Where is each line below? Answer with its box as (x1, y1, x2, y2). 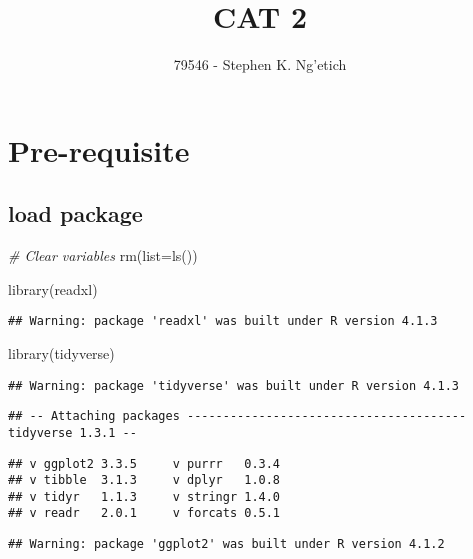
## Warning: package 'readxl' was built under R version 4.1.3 (8, 314, 438, 329)
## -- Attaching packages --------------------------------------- (8, 409, 467, 424)
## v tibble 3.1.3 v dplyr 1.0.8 (8, 473, 281, 488)
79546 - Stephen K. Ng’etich (173, 54, 347, 75)
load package (8, 198, 143, 229)
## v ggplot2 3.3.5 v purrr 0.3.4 (8, 456, 281, 471)
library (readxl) (8, 278, 98, 299)
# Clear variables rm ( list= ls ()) (8, 245, 198, 266)
